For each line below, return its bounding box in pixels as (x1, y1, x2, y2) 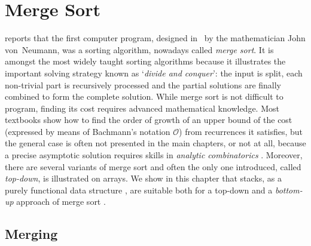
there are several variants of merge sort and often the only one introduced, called (5, 160, 301, 173)
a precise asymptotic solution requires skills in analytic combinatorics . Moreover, (5, 149, 303, 161)
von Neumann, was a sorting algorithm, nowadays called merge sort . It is (5, 43, 274, 56)
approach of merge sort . (16, 195, 106, 208)
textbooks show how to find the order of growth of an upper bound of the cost (5, 113, 292, 126)
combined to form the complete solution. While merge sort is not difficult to (5, 90, 283, 103)
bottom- (275, 183, 303, 196)
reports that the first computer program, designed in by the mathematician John (5, 32, 306, 44)
